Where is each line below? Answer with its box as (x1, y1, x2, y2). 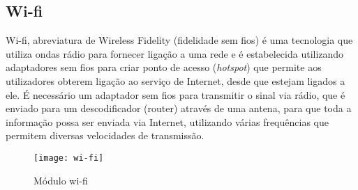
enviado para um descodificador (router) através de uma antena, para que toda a (6, 101, 352, 116)
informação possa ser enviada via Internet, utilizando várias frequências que (6, 114, 329, 129)
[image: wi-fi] (33, 152, 104, 163)
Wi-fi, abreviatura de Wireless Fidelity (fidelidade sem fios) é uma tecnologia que (6, 33, 353, 47)
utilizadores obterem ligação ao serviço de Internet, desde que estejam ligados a (6, 73, 345, 88)
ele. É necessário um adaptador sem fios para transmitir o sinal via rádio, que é (6, 87, 345, 102)
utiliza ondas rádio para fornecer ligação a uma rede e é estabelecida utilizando (6, 46, 344, 61)
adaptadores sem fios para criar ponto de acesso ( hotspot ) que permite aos (6, 60, 322, 74)
